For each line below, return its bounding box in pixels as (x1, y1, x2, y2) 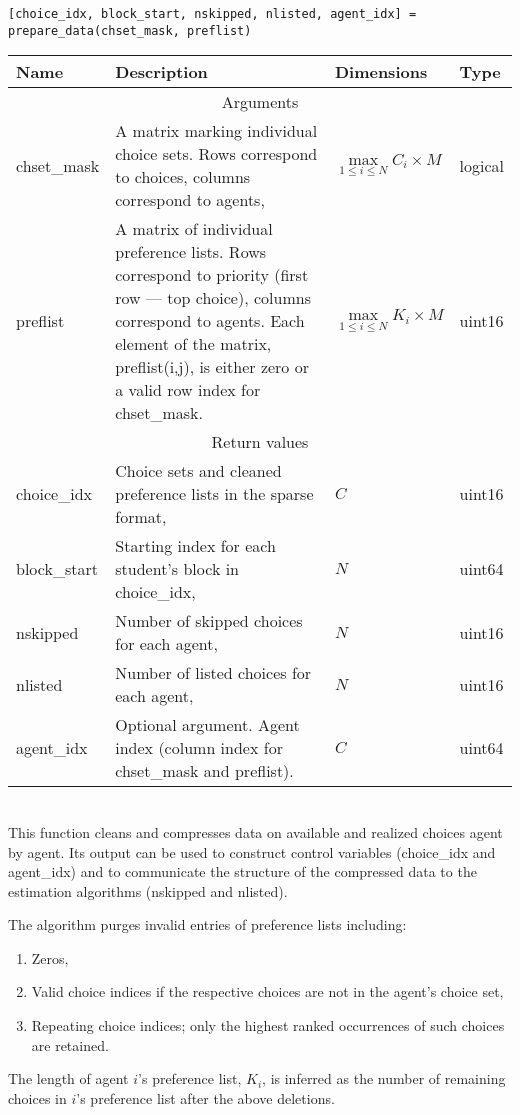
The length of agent (8, 1068, 129, 1089)
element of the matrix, (115, 332, 272, 356)
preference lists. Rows (115, 240, 267, 264)
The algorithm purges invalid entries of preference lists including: (8, 914, 407, 935)
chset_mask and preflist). (115, 759, 294, 783)
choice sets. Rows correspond (115, 142, 318, 166)
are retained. (31, 1034, 109, 1055)
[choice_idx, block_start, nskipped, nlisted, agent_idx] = (8, 7, 417, 21)
